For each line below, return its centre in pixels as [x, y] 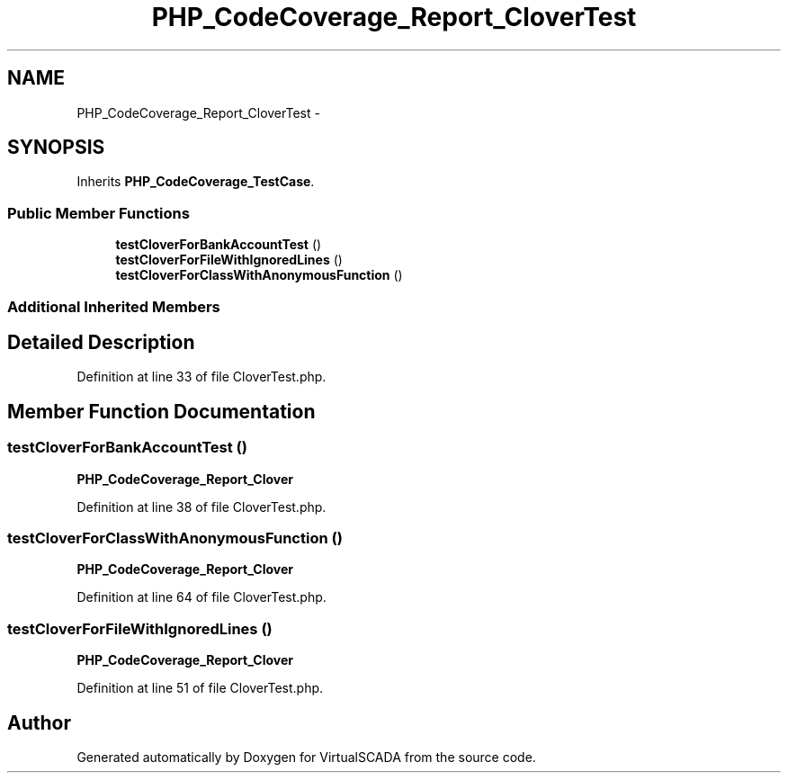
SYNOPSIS [56, 148]
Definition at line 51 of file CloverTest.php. [200, 688]
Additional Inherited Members [114, 306]
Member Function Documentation [161, 411]
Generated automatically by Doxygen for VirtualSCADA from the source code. [306, 757]
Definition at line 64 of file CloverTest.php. [201, 597]
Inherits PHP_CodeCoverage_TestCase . [196, 182]
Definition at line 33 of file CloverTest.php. [201, 377]
